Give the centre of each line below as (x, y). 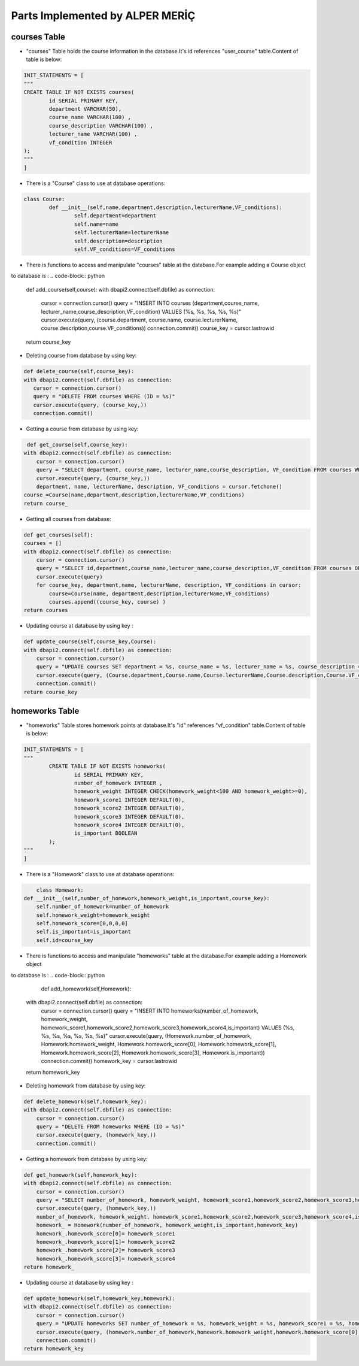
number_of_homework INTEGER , (118, 783)
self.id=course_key (65, 940)
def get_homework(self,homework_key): (80, 1175)
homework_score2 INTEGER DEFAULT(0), (129, 808)
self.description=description (118, 241)
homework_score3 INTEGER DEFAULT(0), (129, 817)
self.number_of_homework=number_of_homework (103, 907)
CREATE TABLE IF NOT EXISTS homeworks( (107, 766)
